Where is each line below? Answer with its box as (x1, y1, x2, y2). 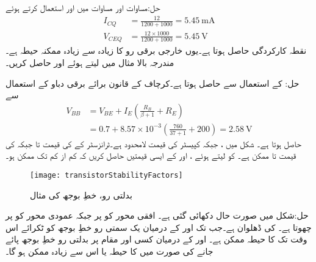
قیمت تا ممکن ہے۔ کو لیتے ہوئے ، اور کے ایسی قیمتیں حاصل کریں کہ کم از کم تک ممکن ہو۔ (5, 149, 296, 162)
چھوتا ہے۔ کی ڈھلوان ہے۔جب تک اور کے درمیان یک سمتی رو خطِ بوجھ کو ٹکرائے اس (5, 220, 312, 233)
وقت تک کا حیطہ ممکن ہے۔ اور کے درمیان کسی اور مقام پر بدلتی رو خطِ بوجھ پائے (5, 233, 307, 246)
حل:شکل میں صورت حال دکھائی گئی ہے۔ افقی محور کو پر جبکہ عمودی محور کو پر (5, 209, 309, 222)
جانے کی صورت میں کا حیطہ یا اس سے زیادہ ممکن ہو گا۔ (5, 245, 214, 257)
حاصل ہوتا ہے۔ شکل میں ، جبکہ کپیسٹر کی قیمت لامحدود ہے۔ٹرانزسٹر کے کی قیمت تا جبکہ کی (5, 137, 301, 150)
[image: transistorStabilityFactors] (30, 170, 183, 180)
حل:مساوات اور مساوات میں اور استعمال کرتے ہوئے (5, 1, 160, 13)
